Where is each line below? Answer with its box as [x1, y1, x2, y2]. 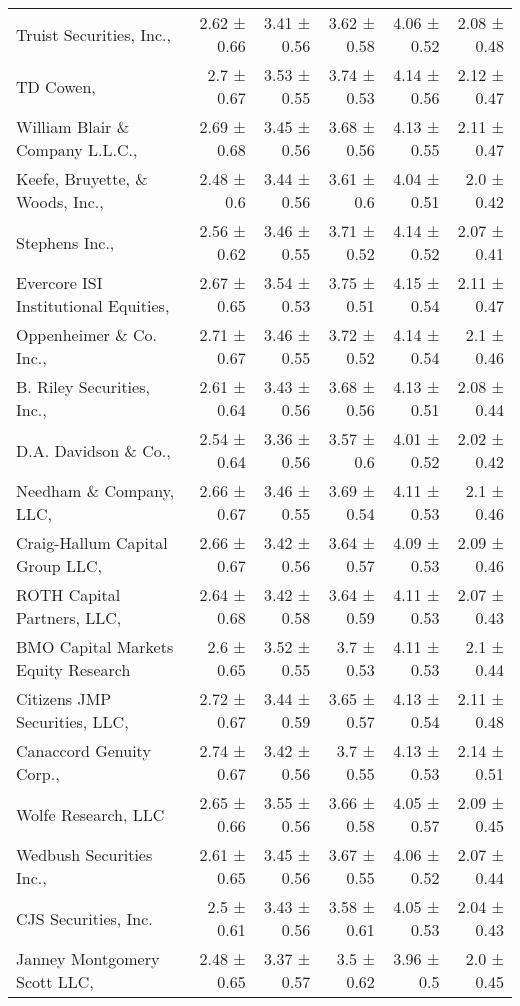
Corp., [16, 762, 60, 785]
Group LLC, [16, 554, 102, 577]
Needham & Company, [16, 479, 175, 502]
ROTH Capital [16, 583, 121, 606]
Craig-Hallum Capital [16, 531, 168, 554]
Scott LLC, [16, 970, 94, 993]
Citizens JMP [16, 687, 112, 710]
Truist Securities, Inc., [16, 22, 171, 46]
